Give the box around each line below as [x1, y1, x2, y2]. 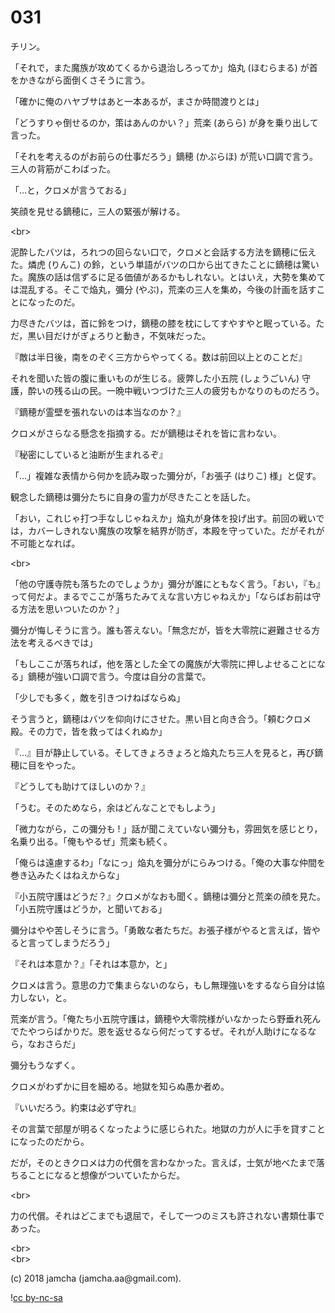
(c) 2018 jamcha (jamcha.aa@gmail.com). [10, 1272, 182, 1284]
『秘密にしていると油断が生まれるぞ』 [10, 448, 168, 460]
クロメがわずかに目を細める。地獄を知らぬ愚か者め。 [10, 1080, 230, 1092]
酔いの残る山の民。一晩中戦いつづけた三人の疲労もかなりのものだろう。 [27, 384, 325, 396]
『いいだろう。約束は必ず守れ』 [10, 1101, 142, 1113]
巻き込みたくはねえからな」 [10, 869, 125, 881]
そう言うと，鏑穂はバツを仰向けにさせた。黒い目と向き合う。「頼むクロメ [10, 712, 312, 725]
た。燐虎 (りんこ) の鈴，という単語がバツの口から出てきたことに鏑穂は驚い [10, 258, 320, 270]
